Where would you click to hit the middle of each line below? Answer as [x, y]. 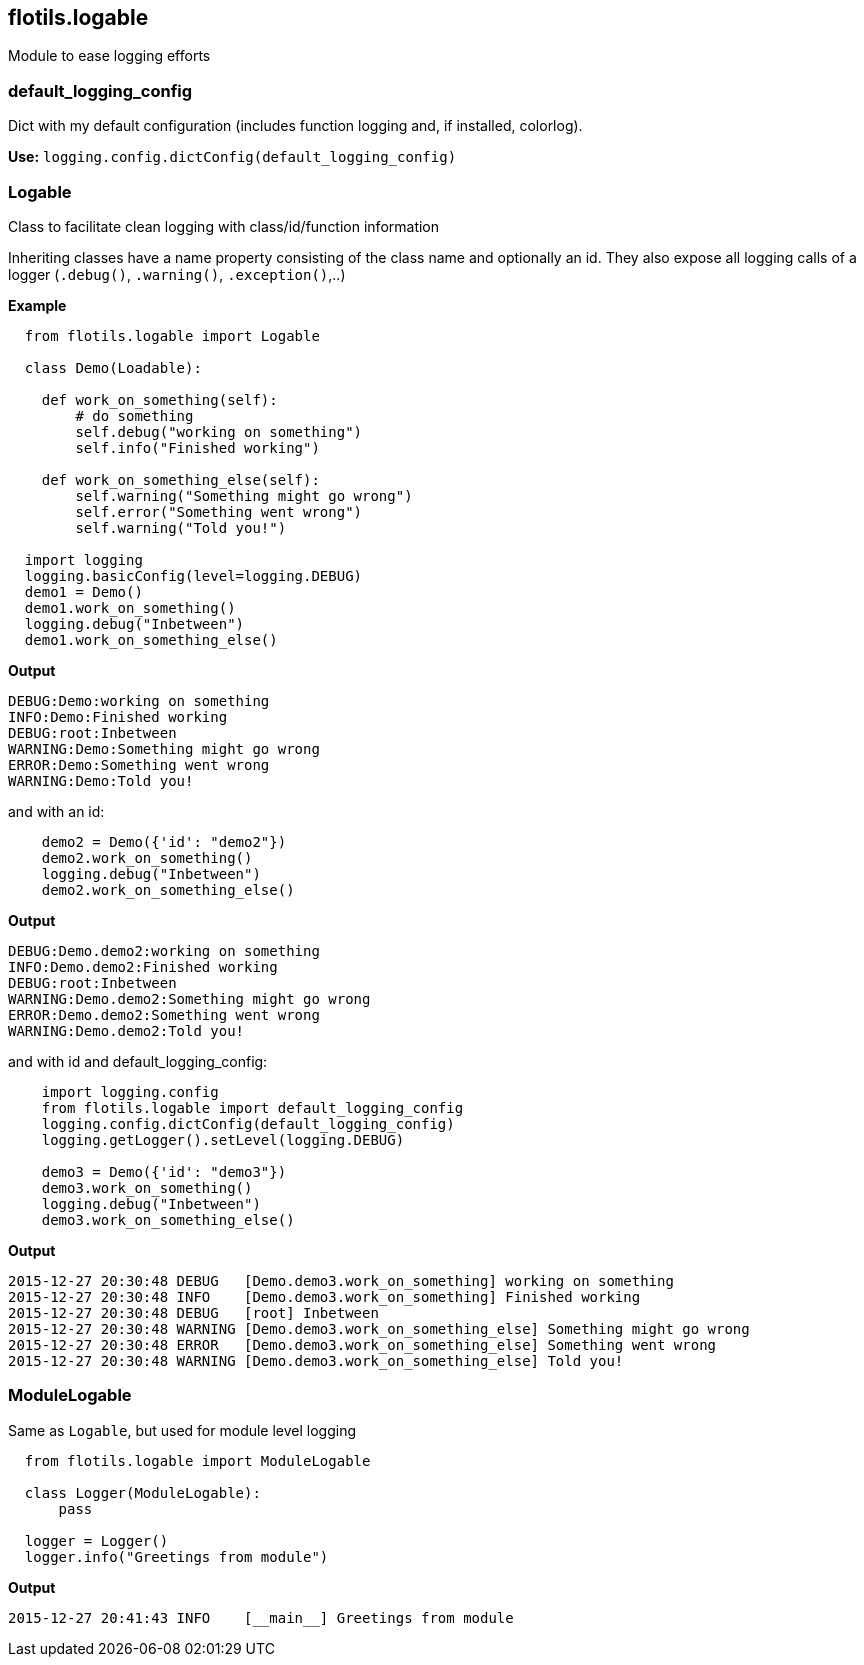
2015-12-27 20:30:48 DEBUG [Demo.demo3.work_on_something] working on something [341, 1280]
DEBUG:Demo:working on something [139, 700]
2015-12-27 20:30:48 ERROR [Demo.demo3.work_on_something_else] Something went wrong [362, 1344]
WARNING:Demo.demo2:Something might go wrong [189, 998]
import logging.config [130, 1091]
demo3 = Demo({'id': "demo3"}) [164, 1171]
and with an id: [56, 811]
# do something [134, 415]
